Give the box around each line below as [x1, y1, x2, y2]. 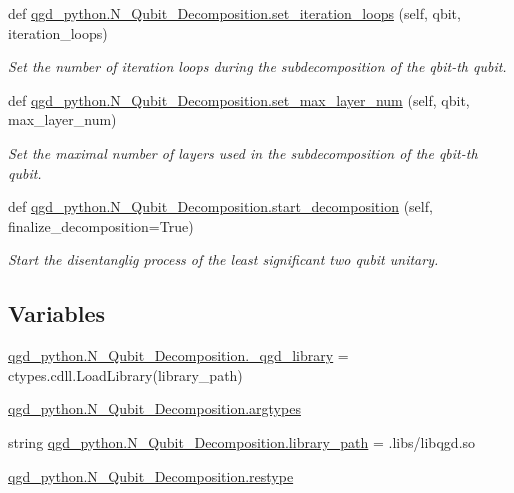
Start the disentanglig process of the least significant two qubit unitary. [8, 249, 439, 270]
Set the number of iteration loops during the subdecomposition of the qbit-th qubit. [8, 56, 507, 77]
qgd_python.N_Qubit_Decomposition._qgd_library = [8, 345, 349, 366]
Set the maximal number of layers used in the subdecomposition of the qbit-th [8, 142, 478, 163]
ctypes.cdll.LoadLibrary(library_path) [8, 364, 243, 385]
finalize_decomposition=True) [8, 215, 194, 236]
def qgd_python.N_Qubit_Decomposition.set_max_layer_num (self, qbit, [8, 89, 470, 110]
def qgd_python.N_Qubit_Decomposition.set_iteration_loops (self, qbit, [8, 3, 461, 23]
